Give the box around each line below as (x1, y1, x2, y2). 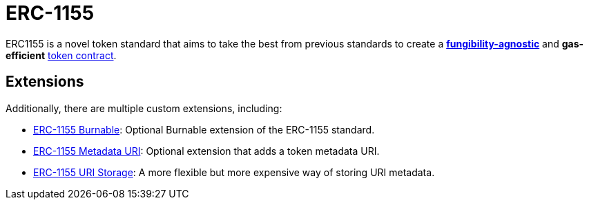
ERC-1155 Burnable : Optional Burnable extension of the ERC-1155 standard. (33, 123, 375, 136)
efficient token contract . (6, 49, 117, 61)
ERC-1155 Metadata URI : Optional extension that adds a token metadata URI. (33, 144, 380, 157)
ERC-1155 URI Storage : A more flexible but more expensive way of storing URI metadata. (33, 166, 435, 178)
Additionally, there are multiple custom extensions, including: (6, 102, 282, 114)
